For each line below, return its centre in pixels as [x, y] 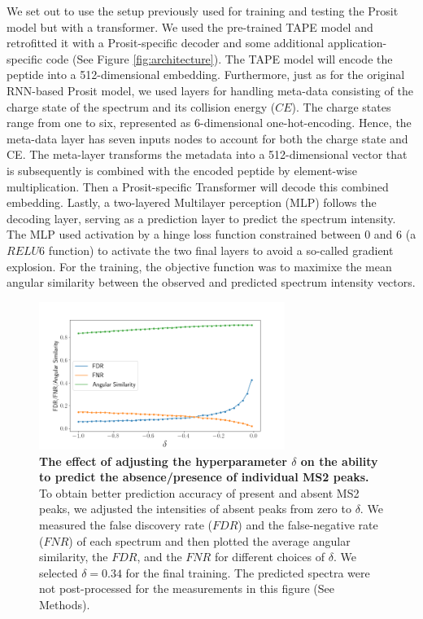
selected [59, 572]
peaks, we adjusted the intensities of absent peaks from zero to [195, 509]
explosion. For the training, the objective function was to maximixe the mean [199, 266]
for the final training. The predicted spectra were [248, 572]
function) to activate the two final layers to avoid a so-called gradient [221, 250]
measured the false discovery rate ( [126, 525]
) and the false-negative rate [308, 525]
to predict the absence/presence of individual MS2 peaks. [204, 477]
